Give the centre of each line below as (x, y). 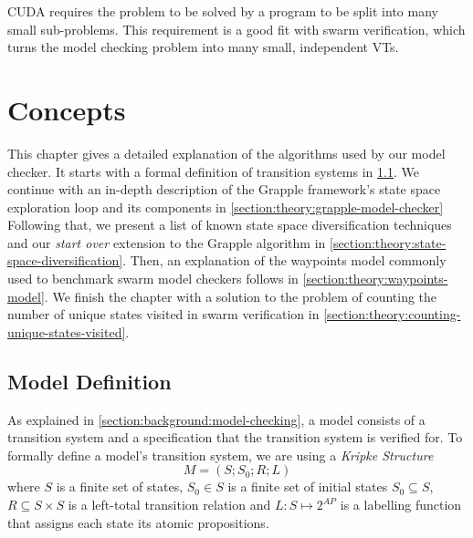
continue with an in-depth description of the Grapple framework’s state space (224, 189)
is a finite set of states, (120, 486)
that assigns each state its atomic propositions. (138, 522)
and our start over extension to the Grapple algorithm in (167, 242)
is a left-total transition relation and (169, 505)
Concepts (67, 109)
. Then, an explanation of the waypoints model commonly (284, 260)
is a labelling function (401, 505)
